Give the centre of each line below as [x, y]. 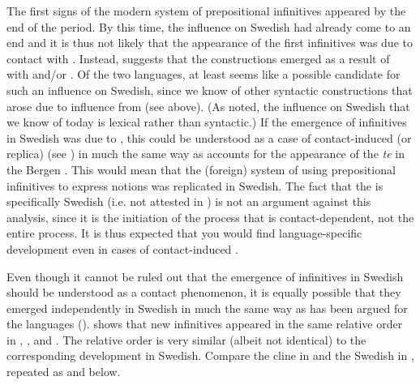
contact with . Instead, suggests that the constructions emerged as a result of [198, 58]
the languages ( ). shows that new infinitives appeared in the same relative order [205, 324]
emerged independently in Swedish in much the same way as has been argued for [207, 308]
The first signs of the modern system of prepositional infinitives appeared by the [206, 11]
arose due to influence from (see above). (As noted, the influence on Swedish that [208, 106]
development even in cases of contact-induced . [122, 248]
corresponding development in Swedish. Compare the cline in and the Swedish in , [210, 355]
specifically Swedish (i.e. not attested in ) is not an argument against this [189, 201]
